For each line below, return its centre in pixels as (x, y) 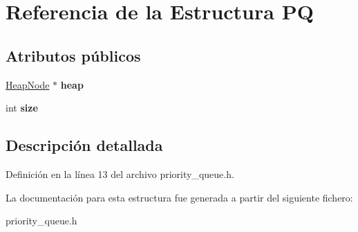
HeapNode (28, 84)
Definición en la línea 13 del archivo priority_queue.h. (120, 173)
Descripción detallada (84, 145)
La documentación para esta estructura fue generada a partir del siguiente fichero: (179, 197)
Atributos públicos (73, 55)
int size (22, 108)
